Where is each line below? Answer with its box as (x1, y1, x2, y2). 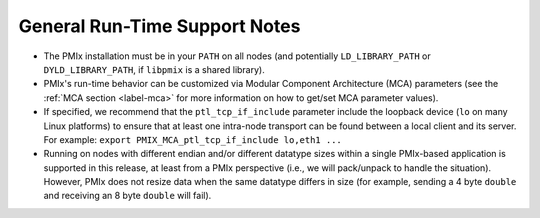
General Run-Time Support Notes (18, 15, 301, 37)
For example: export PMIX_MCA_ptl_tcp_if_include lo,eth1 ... (43, 133, 342, 145)
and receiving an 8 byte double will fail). (43, 190, 212, 202)
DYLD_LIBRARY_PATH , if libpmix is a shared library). (43, 63, 265, 75)
